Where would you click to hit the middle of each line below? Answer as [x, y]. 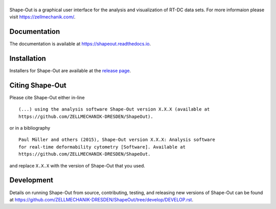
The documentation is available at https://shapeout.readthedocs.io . [80, 44]
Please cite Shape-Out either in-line [47, 97]
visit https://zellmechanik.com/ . [42, 17]
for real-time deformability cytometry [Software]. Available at [102, 147]
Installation [28, 58]
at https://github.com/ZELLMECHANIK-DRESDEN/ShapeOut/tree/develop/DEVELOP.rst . [101, 199]
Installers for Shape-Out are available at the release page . [70, 70]
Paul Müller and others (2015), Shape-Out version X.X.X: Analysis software [117, 140]
